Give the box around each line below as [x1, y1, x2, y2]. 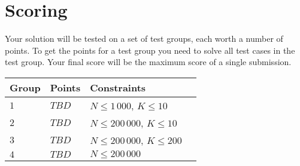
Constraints [90, 80, 146, 94]
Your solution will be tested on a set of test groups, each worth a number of [5, 32, 283, 45]
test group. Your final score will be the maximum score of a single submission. [5, 56, 292, 68]
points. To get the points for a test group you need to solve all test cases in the [5, 44, 295, 56]
